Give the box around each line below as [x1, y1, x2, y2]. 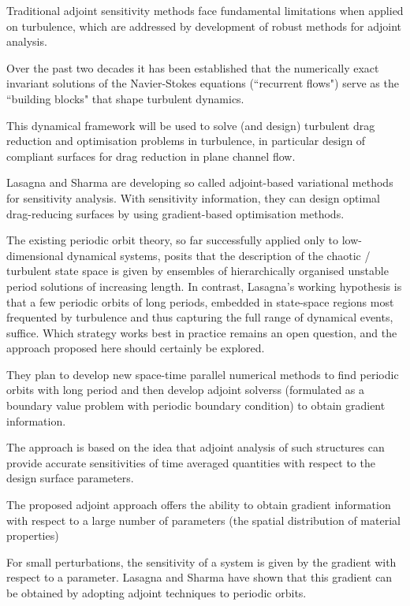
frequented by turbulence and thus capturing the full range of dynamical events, [6, 309, 393, 325]
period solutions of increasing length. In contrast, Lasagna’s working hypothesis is [6, 277, 402, 294]
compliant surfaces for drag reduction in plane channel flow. [6, 147, 296, 164]
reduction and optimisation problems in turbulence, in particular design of [6, 132, 366, 149]
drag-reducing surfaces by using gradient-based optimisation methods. [6, 205, 345, 221]
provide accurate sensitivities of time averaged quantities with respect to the [6, 454, 375, 470]
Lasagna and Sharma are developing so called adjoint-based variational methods [6, 174, 393, 191]
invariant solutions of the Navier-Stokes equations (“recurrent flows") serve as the [6, 75, 399, 91]
